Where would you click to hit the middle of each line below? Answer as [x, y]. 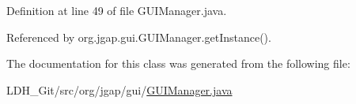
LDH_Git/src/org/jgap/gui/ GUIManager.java [119, 89]
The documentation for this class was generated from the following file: [178, 63]
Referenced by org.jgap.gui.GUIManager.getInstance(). [139, 37]
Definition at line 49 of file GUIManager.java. [117, 10]
